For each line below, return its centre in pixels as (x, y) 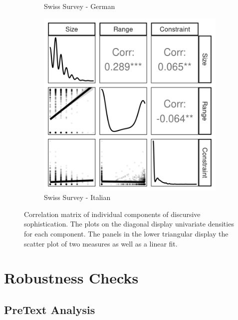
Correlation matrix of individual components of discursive (112, 214)
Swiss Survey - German (80, 6)
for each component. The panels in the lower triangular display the (126, 233)
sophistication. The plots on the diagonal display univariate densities (129, 224)
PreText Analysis (50, 309)
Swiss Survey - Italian (77, 197)
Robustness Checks (71, 278)
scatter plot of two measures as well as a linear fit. (101, 243)
